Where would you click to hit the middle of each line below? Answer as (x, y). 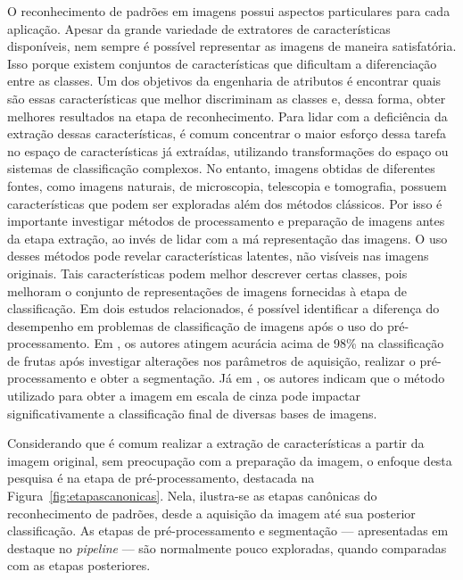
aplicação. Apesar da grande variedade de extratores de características (199, 28)
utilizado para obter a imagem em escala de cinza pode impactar (184, 396)
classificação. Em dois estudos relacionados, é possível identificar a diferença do (223, 308)
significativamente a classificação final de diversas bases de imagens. (192, 413)
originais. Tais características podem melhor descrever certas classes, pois (207, 273)
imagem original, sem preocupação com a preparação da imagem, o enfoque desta (230, 460)
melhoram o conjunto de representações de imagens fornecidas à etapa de (207, 290)
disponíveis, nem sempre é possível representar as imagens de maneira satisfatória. (232, 46)
